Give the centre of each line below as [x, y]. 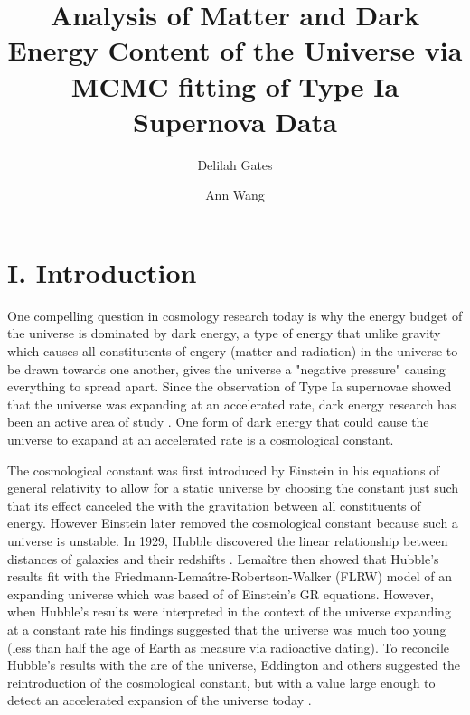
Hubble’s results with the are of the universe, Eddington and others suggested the [234, 665]
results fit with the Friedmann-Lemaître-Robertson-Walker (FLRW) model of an [230, 576]
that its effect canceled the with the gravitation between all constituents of [214, 505]
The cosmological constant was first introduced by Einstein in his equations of [224, 470]
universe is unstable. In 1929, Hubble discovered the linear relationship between [228, 540]
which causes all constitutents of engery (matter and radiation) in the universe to [233, 351]
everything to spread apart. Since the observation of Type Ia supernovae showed [230, 386]
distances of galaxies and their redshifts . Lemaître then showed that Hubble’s [223, 558]
